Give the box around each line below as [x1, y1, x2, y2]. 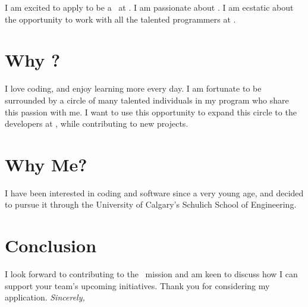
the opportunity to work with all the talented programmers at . [5, 12, 236, 25]
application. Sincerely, [5, 291, 85, 303]
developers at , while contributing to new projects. [5, 117, 188, 130]
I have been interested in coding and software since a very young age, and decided [5, 186, 304, 199]
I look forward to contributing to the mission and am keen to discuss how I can [5, 268, 298, 280]
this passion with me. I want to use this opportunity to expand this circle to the [5, 105, 297, 118]
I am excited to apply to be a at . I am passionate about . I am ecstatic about [5, 1, 294, 13]
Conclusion [5, 233, 97, 258]
